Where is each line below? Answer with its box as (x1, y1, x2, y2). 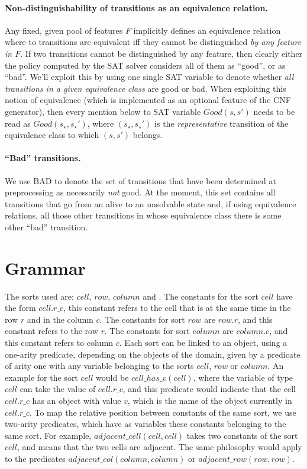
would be (96, 371, 129, 383)
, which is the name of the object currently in (127, 394, 292, 406)
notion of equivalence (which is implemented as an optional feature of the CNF (5, 94, 291, 106)
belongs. (133, 129, 163, 141)
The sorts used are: (5, 290, 74, 302)
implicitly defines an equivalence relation (133, 24, 281, 36)
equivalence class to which (5, 129, 99, 141)
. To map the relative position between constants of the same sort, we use (29, 406, 296, 418)
